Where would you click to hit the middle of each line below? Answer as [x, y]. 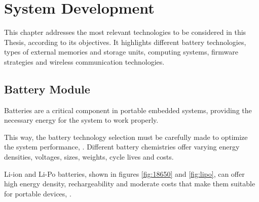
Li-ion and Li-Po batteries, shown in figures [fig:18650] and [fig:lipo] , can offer [124, 173]
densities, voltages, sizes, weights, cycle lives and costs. [89, 157]
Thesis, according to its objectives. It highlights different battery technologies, [125, 42]
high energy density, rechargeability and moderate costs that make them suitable [130, 184]
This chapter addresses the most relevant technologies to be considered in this [125, 32]
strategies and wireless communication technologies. [84, 61]
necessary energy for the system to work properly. [81, 120]
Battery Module [47, 89]
